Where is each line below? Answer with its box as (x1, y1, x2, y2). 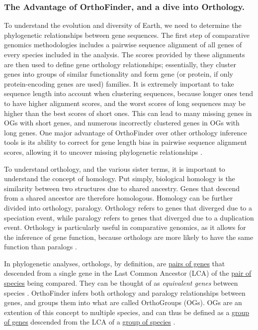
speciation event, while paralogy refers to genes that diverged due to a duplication (4, 212, 254, 222)
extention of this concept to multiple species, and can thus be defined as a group (4, 307, 250, 317)
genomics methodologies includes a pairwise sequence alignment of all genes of (4, 39, 242, 50)
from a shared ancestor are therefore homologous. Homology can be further (4, 193, 233, 203)
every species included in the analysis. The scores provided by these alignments (4, 49, 245, 59)
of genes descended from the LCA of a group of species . (4, 317, 175, 327)
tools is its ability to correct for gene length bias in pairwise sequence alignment (4, 137, 248, 147)
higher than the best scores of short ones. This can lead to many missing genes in (4, 108, 252, 118)
